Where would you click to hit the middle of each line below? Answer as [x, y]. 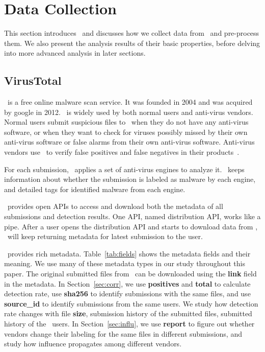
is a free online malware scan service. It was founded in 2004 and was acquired [130, 102]
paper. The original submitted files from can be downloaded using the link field [130, 274]
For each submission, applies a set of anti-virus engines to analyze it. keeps [124, 169]
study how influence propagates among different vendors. [93, 344]
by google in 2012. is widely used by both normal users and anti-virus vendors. [129, 112]
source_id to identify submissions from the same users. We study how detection [131, 303]
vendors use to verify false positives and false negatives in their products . [122, 152]
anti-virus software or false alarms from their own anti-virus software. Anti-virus [129, 142]
